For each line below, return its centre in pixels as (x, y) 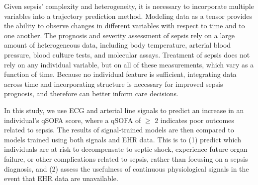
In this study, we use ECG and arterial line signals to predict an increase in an (124, 110)
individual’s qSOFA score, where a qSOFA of (73, 120)
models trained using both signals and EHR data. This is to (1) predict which (123, 139)
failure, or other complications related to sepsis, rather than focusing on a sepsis (126, 158)
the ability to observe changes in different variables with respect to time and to (125, 26)
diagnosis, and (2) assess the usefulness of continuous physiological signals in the (127, 168)
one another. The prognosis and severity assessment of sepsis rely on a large (120, 35)
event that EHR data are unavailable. (61, 178)
